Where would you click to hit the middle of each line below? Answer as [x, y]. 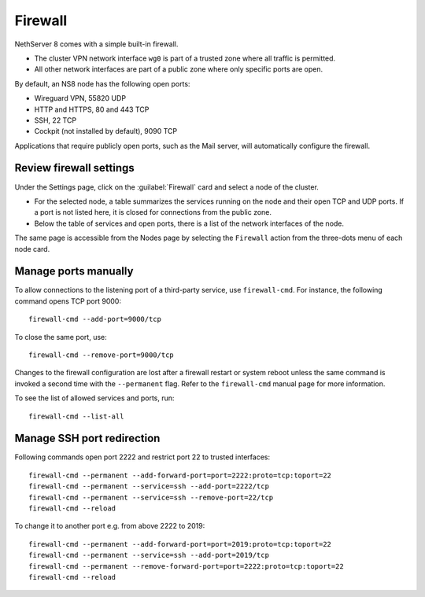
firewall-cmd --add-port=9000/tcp [95, 319]
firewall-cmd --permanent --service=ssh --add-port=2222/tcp [149, 486]
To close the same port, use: [61, 337]
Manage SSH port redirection [87, 439]
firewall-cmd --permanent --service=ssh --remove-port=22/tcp [151, 497]
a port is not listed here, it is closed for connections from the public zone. [153, 212]
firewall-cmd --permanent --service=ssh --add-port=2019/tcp [149, 555]
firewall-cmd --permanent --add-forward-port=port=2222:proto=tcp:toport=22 [180, 475]
